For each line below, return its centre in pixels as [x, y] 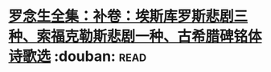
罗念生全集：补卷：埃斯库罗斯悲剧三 [128, 16]
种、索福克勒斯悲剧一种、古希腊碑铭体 [135, 36]
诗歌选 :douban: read [78, 56]
